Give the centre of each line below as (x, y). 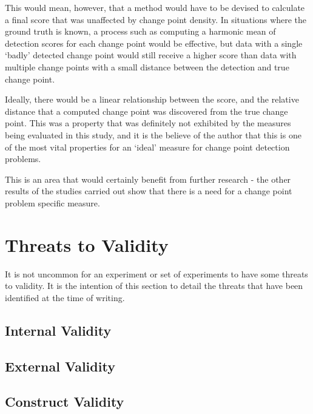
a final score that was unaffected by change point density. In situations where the (156, 19)
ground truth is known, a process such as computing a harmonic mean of (140, 31)
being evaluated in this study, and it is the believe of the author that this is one (153, 134)
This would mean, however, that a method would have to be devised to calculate (155, 7)
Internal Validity (58, 330)
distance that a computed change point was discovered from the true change (146, 111)
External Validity (60, 366)
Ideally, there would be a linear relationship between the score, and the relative (152, 99)
